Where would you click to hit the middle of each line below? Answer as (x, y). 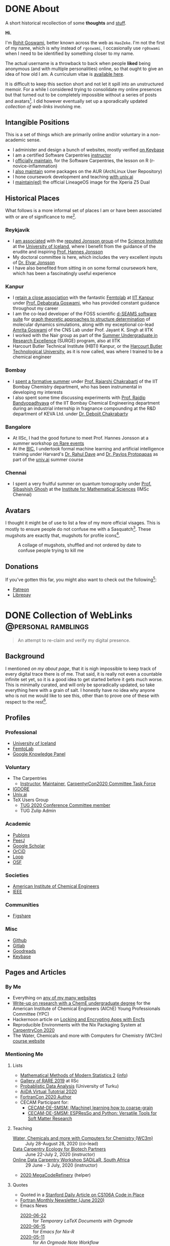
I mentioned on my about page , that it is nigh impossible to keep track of (81, 668)
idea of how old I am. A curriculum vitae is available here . (65, 74)
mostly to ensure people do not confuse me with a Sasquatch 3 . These (78, 528)
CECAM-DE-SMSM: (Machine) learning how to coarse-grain (90, 1107)
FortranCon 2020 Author (46, 1097)
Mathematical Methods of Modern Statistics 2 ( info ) (74, 1075)
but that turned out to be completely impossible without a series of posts (81, 95)
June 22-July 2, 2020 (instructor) (60, 1154)
